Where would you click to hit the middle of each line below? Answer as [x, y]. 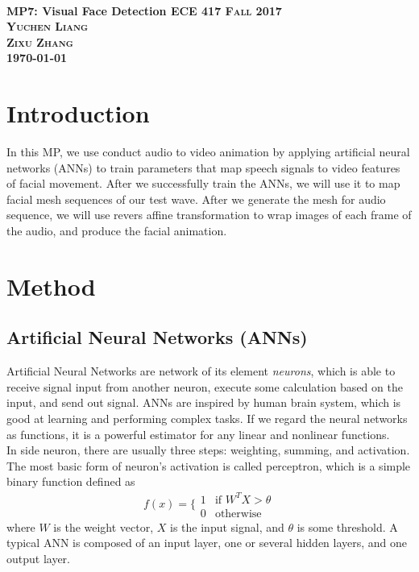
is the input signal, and [227, 526]
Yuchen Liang [48, 26]
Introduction [78, 113]
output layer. [39, 558]
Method [51, 286]
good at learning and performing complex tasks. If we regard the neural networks [207, 419]
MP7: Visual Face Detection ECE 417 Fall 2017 [144, 10]
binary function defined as [71, 481]
